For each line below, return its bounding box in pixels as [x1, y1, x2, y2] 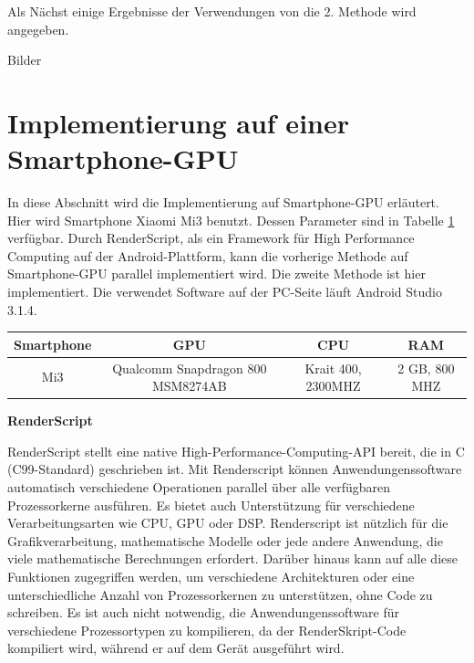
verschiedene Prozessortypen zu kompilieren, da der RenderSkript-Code [7, 620, 407, 639]
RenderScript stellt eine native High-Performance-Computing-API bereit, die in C [7, 441, 465, 460]
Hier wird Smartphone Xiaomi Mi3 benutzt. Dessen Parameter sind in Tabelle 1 [7, 210, 455, 229]
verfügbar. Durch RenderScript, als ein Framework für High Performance [7, 228, 415, 247]
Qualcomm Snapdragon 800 [112, 358, 267, 377]
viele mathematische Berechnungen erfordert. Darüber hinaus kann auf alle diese [7, 549, 458, 568]
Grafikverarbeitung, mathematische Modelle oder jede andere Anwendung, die [7, 531, 443, 550]
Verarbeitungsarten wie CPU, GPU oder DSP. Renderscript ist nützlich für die [7, 513, 448, 532]
